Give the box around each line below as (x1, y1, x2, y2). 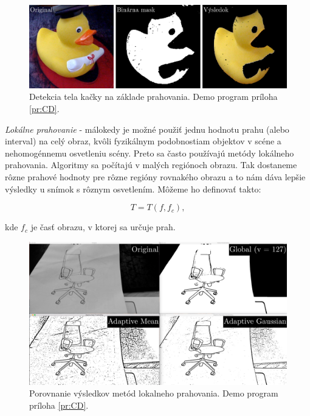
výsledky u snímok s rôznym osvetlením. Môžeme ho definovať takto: (5, 182, 261, 195)
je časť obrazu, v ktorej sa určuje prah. (30, 220, 176, 233)
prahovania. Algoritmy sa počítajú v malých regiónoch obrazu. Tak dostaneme (5, 158, 297, 171)
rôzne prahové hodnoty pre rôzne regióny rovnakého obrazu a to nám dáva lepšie (5, 170, 306, 183)
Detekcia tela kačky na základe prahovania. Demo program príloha (29, 90, 278, 103)
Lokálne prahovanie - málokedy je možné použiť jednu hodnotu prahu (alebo (5, 122, 289, 135)
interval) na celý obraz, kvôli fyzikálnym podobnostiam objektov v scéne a (5, 135, 281, 147)
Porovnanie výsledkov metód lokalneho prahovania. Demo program (29, 387, 278, 400)
